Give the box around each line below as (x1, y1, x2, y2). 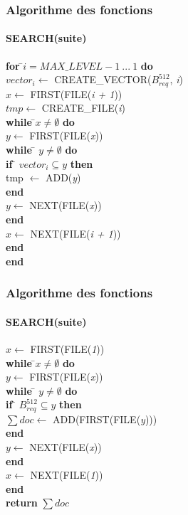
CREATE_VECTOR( (54, 72, 152, 87)
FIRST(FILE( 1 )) (30, 341, 105, 356)
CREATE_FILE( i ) (41, 100, 125, 115)
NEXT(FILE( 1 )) (30, 467, 103, 482)
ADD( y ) (45, 170, 81, 185)
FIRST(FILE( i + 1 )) (30, 86, 122, 101)
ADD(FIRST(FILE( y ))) (52, 411, 157, 426)
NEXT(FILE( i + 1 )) (30, 225, 121, 240)
